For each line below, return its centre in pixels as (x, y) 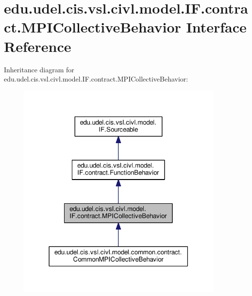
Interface (216, 27)
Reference (38, 46)
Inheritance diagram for (39, 69)
